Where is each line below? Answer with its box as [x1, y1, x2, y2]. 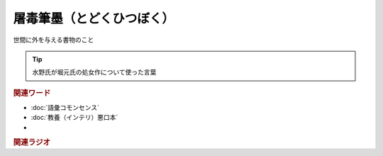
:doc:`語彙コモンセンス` [30, 103, 99, 111]
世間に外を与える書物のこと [13, 35, 94, 44]
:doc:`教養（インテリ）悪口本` [30, 113, 118, 122]
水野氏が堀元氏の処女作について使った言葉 [32, 68, 157, 77]
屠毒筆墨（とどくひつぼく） [13, 11, 175, 26]
